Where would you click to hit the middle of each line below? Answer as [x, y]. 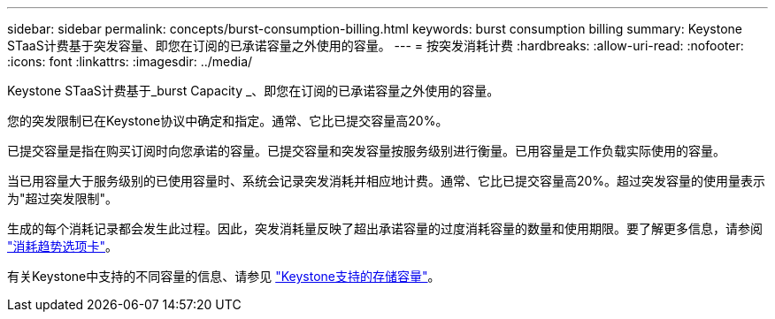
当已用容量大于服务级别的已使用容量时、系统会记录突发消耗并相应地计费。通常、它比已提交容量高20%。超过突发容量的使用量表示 [387, 181]
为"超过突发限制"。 [63, 198]
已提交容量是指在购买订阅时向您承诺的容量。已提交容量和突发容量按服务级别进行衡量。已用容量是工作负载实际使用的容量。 [366, 151]
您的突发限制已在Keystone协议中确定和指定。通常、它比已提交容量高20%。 [228, 121]
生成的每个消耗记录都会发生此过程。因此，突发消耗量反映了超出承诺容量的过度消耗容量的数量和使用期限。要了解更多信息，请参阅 [385, 228]
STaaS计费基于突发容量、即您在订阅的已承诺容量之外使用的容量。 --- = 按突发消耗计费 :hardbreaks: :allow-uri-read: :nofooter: [376, 46]
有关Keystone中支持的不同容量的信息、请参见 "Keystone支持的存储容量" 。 [224, 276]
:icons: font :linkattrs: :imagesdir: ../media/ [130, 61]
